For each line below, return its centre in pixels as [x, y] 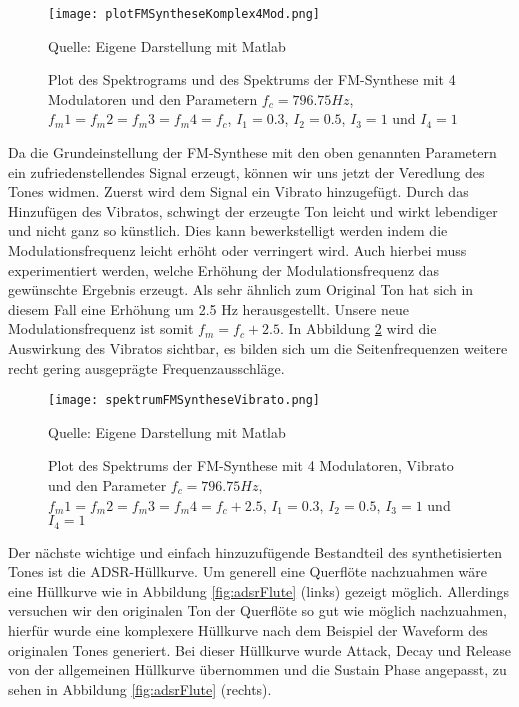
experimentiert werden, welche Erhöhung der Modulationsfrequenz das [224, 269]
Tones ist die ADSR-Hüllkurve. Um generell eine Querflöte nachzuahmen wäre [248, 571]
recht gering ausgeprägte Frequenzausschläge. [146, 367]
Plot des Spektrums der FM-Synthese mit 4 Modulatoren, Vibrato [251, 465]
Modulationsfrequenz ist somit [101, 328]
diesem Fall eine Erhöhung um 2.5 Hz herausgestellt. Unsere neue [208, 308]
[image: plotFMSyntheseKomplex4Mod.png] [184, 14]
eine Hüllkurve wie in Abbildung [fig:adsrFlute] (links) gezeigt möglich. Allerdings [259, 590]
